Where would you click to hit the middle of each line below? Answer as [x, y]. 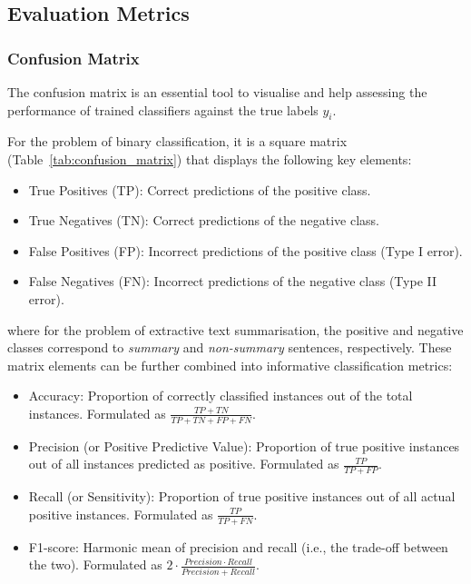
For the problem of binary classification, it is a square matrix [177, 141]
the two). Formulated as [95, 564]
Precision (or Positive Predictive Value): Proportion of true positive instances [244, 445]
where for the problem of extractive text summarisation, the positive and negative [235, 329]
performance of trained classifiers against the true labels [163, 109]
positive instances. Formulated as [121, 514]
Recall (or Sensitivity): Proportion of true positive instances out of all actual [242, 496]
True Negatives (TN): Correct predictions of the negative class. [204, 220]
